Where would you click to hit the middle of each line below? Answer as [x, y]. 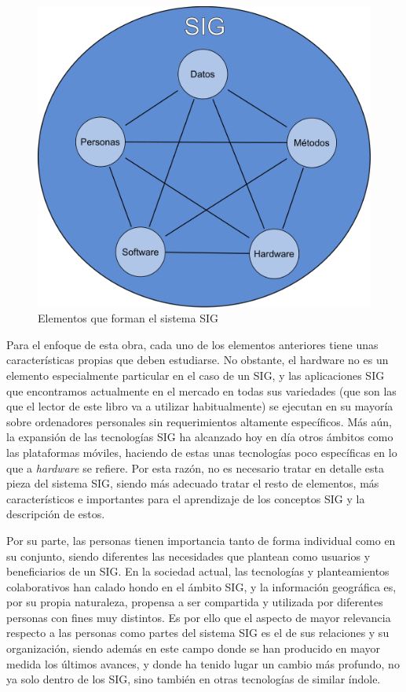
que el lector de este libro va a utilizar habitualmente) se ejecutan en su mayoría [200, 406]
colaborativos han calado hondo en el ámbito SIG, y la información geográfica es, [201, 586]
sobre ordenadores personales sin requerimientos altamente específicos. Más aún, [199, 421]
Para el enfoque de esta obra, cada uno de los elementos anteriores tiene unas [192, 344]
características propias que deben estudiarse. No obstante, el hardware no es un [198, 360]
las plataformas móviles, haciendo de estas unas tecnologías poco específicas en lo [202, 452]
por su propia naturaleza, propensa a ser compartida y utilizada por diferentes [195, 602]
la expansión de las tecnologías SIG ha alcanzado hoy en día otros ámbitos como [200, 437]
